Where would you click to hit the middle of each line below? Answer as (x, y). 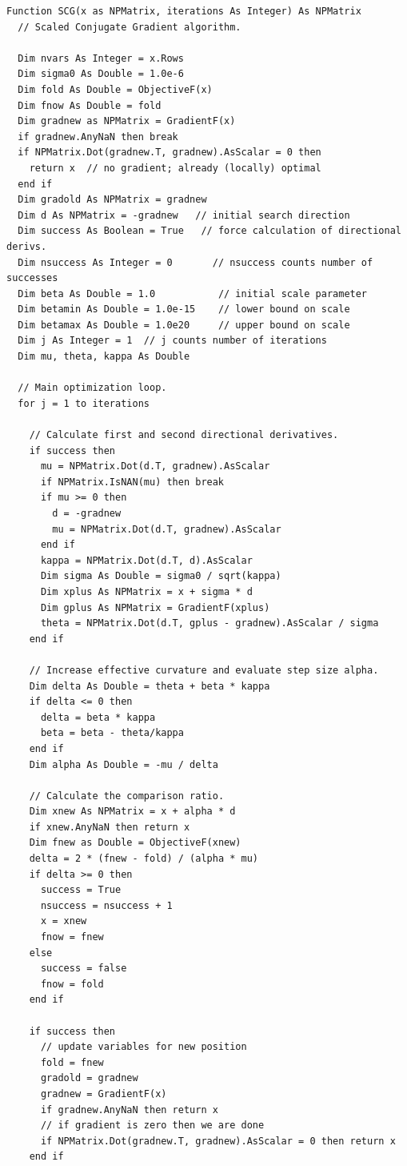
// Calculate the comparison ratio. (127, 796)
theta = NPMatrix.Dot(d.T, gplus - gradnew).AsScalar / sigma (209, 623)
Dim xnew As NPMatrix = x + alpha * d (132, 812)
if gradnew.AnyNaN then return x (129, 1110)
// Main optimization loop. (92, 388)
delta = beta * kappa (98, 717)
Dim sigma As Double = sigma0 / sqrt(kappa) (161, 576)
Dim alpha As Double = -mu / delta (124, 764)
